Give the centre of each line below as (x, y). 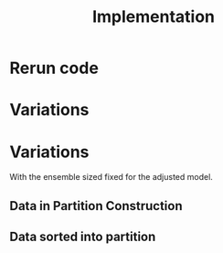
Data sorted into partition (83, 237)
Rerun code (54, 68)
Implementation (154, 17)
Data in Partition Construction (96, 206)
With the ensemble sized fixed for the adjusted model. (111, 177)
